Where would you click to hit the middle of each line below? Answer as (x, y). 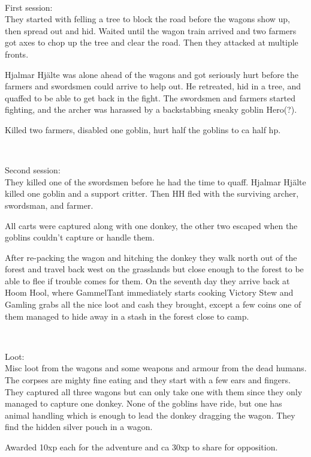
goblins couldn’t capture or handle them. (80, 237)
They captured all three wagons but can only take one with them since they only (154, 391)
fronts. (17, 54)
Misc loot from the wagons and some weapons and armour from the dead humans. (156, 368)
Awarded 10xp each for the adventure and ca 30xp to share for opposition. (141, 447)
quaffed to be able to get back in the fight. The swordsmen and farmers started (150, 97)
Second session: (33, 170)
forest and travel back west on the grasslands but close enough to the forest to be (154, 269)
